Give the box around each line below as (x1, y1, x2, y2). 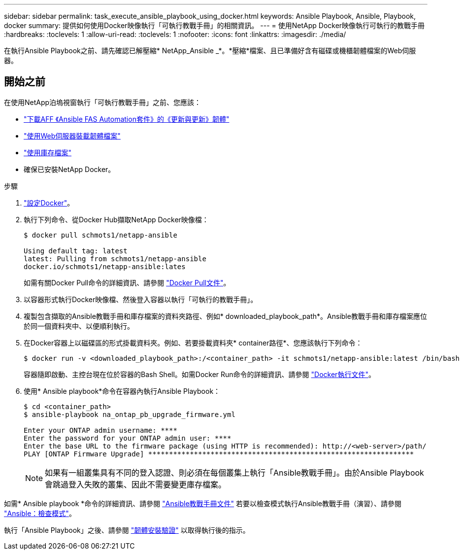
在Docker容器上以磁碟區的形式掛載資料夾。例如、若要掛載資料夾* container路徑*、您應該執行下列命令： (24, 338, 363, 347)
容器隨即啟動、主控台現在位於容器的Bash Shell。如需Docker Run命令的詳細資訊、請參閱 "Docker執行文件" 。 (24, 370, 375, 379)
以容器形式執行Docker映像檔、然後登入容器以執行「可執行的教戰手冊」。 (24, 295, 258, 304)
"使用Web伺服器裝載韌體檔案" (24, 131, 121, 140)
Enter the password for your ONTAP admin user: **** (24, 434, 231, 442)
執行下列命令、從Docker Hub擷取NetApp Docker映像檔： (24, 215, 209, 224)
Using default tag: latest (24, 246, 128, 255)
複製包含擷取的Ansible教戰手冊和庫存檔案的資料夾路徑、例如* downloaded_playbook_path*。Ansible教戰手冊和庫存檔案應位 (24, 312, 427, 320)
